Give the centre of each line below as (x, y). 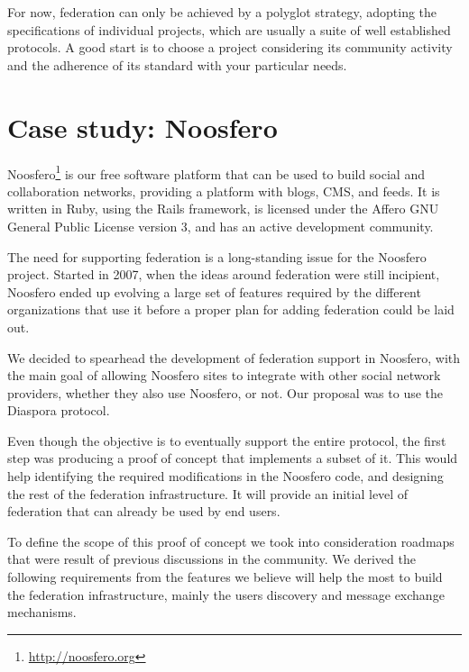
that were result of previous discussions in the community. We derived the (212, 559)
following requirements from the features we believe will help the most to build (225, 577)
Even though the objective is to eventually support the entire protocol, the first (227, 440)
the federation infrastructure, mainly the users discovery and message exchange (226, 594)
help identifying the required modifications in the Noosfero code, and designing (225, 476)
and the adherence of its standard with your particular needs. (177, 64)
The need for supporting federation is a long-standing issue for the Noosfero (217, 256)
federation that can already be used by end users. (144, 511)
